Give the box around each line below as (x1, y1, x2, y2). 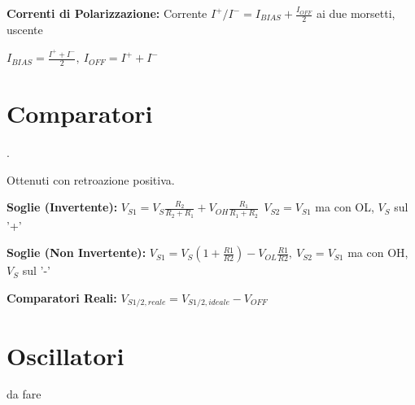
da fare (7, 385, 41, 403)
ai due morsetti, (316, 5, 395, 21)
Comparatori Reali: (7, 289, 117, 306)
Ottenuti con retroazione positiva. (7, 171, 175, 188)
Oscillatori (7, 338, 124, 372)
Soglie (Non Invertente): (7, 244, 146, 261)
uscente (7, 20, 43, 37)
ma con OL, (315, 198, 374, 216)
